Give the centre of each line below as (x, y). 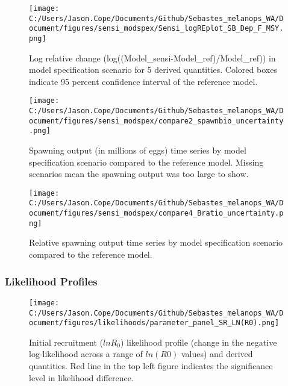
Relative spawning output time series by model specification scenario (156, 242)
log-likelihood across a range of (86, 354)
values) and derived (217, 354)
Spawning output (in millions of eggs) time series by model (138, 150)
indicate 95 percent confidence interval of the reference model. (143, 81)
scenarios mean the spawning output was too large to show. (139, 174)
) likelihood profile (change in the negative (199, 342)
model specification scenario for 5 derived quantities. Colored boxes (153, 70)
